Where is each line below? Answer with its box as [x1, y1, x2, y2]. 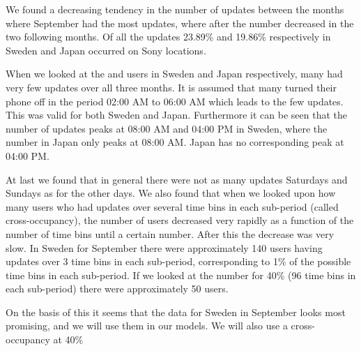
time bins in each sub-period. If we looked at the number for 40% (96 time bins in [6, 267, 356, 282]
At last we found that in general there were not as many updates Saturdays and [6, 172, 348, 186]
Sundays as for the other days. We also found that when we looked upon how [6, 186, 336, 200]
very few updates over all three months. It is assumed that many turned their [6, 80, 337, 94]
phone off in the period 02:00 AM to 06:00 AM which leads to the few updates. [6, 94, 344, 108]
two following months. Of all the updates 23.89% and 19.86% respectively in [6, 29, 331, 44]
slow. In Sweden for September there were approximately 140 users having [6, 240, 323, 255]
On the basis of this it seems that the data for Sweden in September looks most [6, 304, 346, 319]
